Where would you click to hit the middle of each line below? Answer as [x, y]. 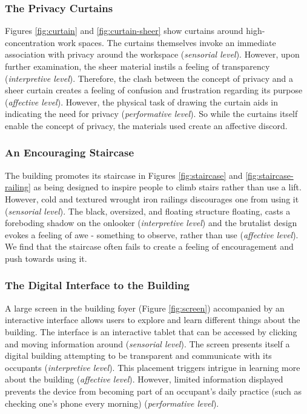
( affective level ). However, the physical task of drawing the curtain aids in [142, 102]
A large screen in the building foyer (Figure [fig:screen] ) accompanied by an [145, 308]
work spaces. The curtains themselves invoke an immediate [167, 42]
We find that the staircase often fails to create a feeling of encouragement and [149, 246]
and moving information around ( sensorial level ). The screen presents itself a [147, 343]
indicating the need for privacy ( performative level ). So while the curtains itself [151, 114]
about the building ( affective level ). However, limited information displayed [144, 379]
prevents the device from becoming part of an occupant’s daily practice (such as [153, 391]
